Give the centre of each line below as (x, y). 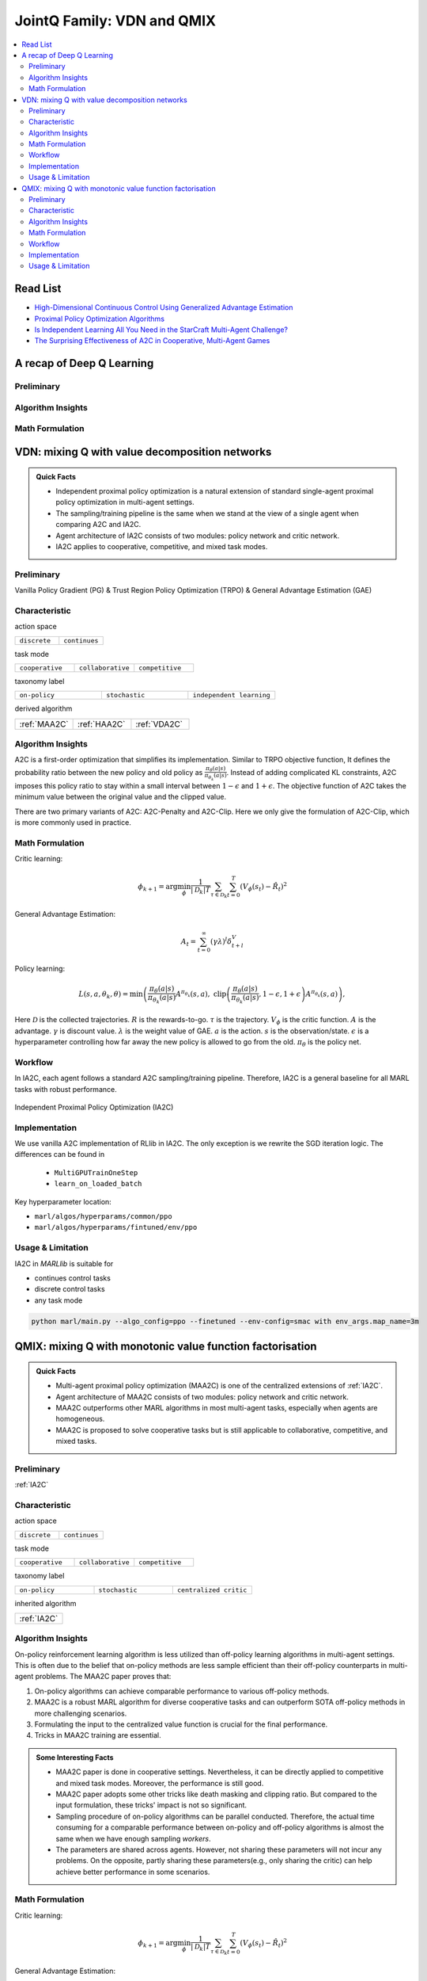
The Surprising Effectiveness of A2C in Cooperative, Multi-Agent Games (152, 341)
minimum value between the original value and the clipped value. (121, 797)
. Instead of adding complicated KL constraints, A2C (312, 772)
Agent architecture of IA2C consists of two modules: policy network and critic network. (198, 536)
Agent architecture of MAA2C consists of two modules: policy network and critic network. (202, 1397)
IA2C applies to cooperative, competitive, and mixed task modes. (162, 546)
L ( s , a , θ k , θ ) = (104, 994)
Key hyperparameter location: (63, 1201)
